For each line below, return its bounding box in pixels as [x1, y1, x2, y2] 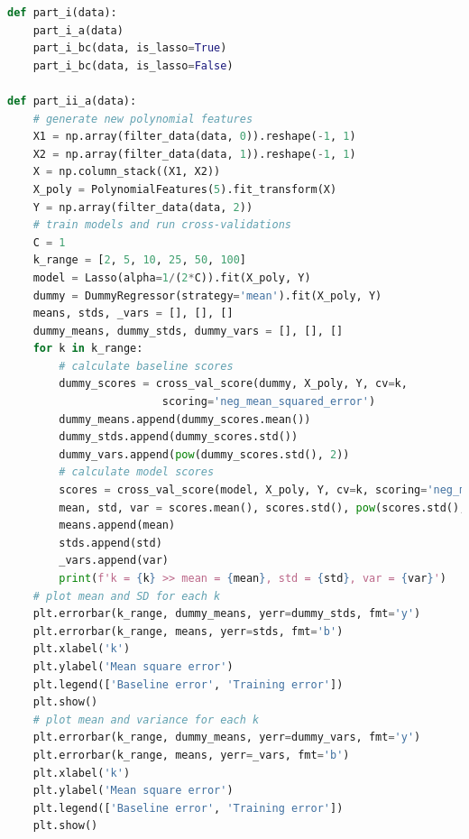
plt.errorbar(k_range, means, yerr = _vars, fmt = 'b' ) [32, 748, 350, 761]
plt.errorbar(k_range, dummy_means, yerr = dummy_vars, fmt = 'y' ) [32, 731, 421, 744]
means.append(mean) [59, 519, 176, 532]
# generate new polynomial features [32, 112, 253, 125]
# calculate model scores [59, 466, 215, 479]
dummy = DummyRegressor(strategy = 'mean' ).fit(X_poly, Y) [32, 289, 382, 302]
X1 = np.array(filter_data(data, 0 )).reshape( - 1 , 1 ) [32, 130, 356, 143]
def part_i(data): [7, 6, 117, 19]
